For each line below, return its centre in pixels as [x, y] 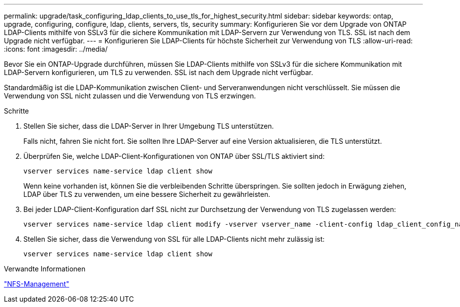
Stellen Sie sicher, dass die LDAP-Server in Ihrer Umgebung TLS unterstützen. [149, 126]
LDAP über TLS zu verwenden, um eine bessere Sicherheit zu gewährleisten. [147, 194]
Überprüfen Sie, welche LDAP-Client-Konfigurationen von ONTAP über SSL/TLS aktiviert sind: [174, 156]
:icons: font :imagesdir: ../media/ [56, 49]
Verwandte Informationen [45, 269]
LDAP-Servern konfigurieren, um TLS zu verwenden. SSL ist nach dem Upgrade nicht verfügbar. [159, 72]
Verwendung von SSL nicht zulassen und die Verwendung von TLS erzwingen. [130, 96]
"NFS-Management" [37, 284]
